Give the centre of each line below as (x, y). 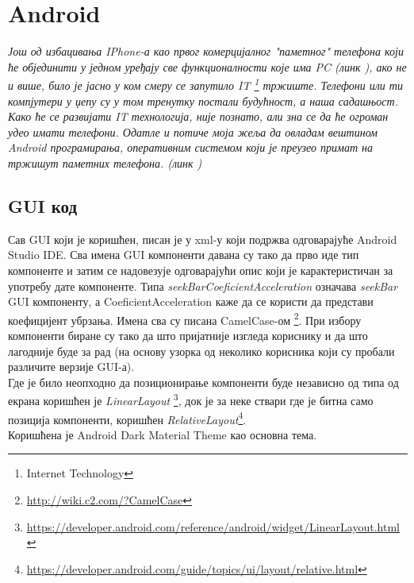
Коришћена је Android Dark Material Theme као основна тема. (163, 434)
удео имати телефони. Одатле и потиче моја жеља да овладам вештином (193, 131)
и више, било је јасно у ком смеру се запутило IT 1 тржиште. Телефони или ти (205, 84)
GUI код (43, 205)
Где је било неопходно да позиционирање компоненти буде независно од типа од (203, 382)
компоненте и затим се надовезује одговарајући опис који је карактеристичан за (201, 270)
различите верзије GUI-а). (71, 367)
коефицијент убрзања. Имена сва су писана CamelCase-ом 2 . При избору (185, 319)
